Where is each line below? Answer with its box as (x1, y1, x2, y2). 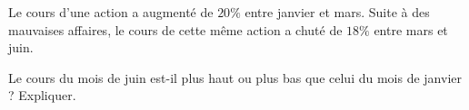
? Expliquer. (8, 86, 76, 105)
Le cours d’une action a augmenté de (8, 3, 214, 21)
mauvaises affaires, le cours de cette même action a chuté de (8, 20, 343, 39)
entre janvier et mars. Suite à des (244, 3, 430, 21)
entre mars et (374, 20, 448, 39)
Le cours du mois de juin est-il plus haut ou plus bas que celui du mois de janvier (8, 68, 462, 87)
